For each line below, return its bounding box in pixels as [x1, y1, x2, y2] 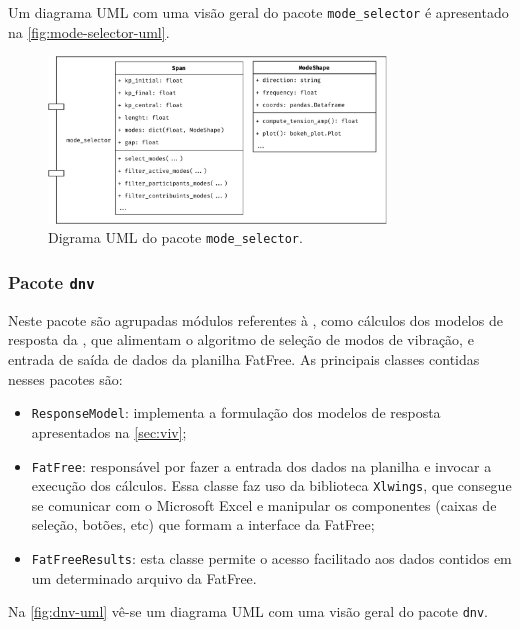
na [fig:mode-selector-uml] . [8, 21, 170, 42]
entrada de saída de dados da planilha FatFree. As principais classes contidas [8, 349, 480, 370]
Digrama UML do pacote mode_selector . [48, 227, 303, 248]
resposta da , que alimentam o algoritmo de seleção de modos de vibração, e [8, 329, 474, 350]
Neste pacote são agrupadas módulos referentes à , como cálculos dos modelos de [8, 309, 503, 330]
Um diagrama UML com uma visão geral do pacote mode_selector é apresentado [8, 2, 509, 22]
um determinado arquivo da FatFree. [31, 567, 257, 588]
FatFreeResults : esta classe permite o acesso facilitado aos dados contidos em [31, 548, 512, 568]
